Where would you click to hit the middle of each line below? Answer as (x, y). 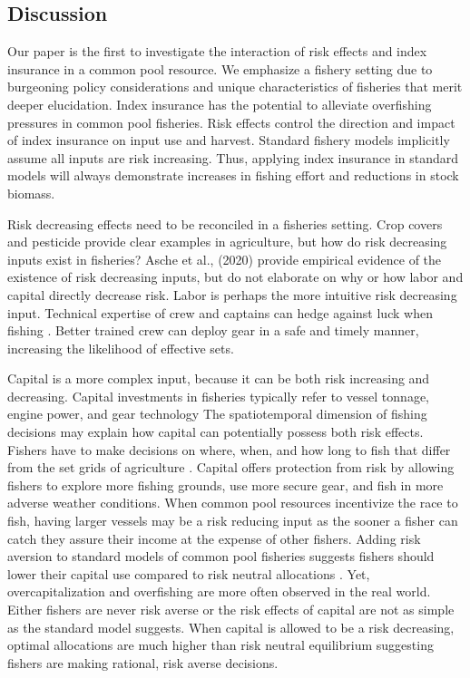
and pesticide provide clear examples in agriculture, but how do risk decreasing (227, 242)
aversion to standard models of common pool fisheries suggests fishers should (221, 556)
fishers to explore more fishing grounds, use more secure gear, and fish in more (225, 484)
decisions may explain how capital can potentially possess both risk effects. (215, 432)
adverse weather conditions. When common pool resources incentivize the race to (233, 503)
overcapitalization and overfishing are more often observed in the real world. (219, 591)
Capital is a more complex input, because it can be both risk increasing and (219, 378)
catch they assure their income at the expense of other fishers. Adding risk (214, 538)
